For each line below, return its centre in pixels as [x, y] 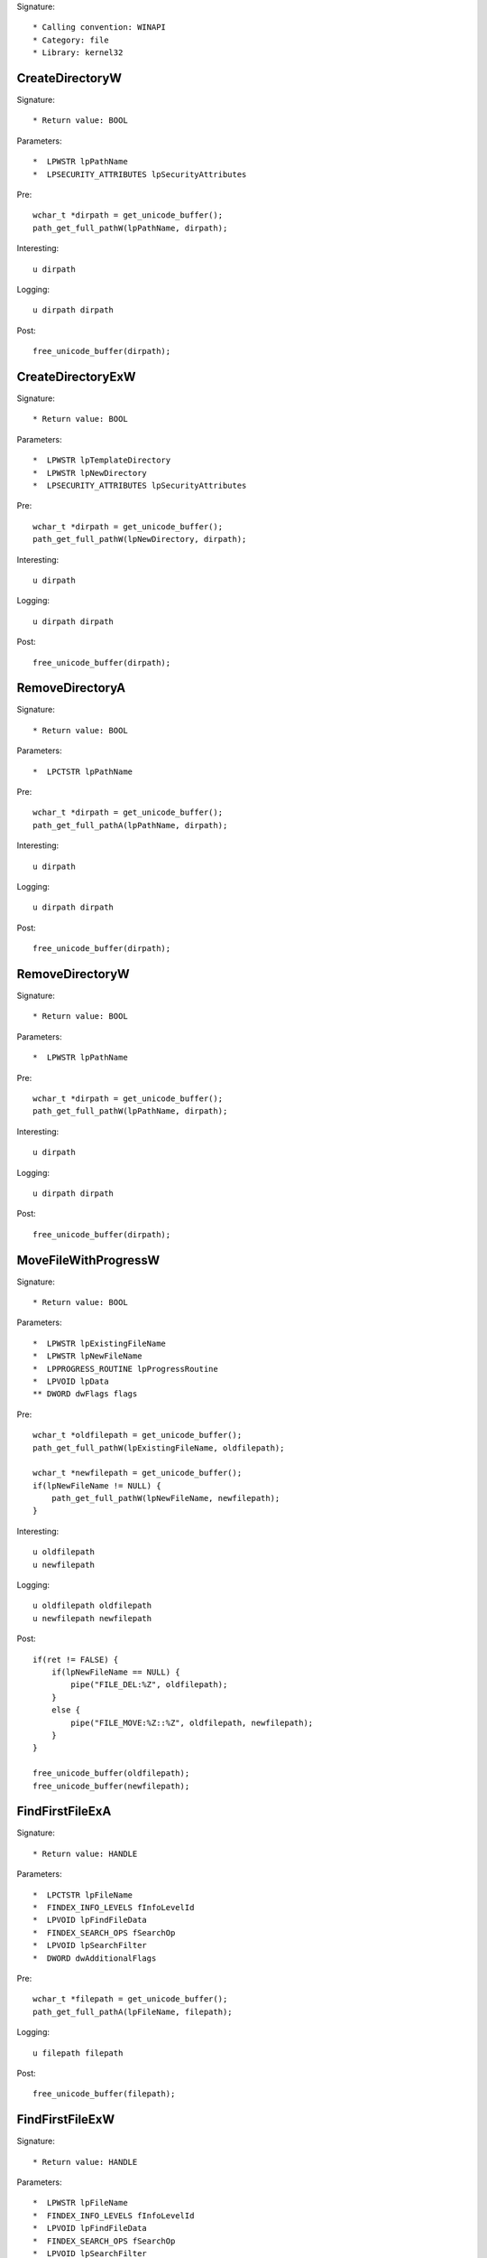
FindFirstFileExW [66, 2119]
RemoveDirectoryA [71, 688]
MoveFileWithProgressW [88, 1260]
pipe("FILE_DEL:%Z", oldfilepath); [149, 1685]
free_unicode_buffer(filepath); [104, 2094]
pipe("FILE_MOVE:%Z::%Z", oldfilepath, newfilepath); [192, 1722]
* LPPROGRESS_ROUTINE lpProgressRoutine [125, 1369]
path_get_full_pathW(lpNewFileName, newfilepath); [165, 1498]
